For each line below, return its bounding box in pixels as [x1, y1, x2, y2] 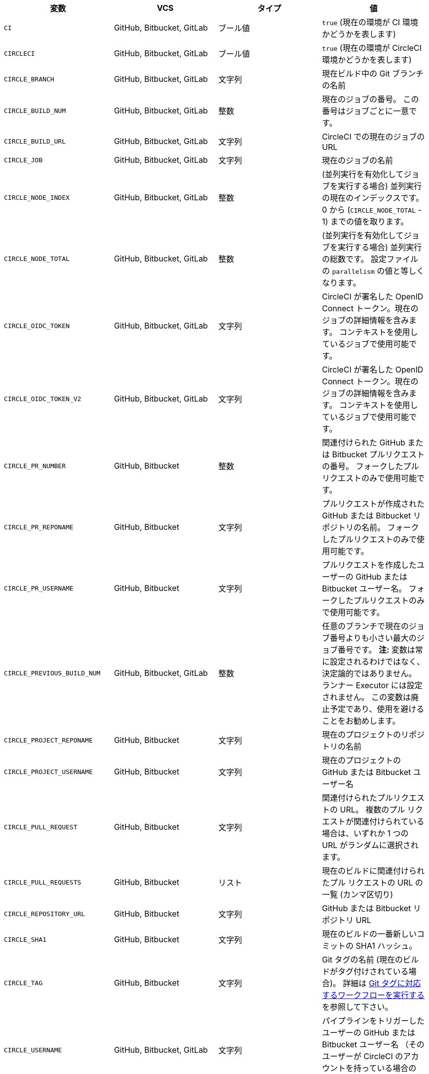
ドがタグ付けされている [322, 966, 409, 976]
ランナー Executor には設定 [322, 680, 423, 690]
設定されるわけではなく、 [330, 657, 425, 667]
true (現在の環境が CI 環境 [322, 17, 418, 27]
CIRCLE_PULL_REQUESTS [4, 878, 81, 886]
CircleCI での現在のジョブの [322, 132, 425, 142]
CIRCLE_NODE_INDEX [4, 193, 70, 201]
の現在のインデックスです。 [322, 193, 424, 203]
